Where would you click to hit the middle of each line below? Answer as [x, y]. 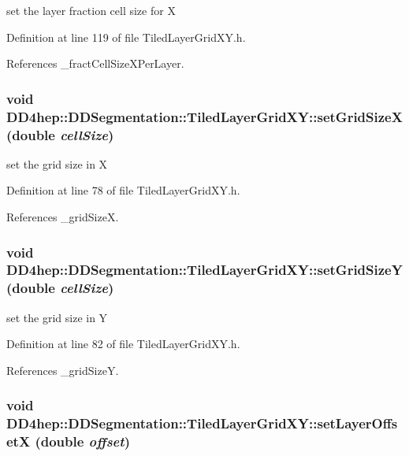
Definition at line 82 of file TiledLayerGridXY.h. [123, 344]
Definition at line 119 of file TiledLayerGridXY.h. [126, 37]
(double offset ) [82, 441]
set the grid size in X [57, 163]
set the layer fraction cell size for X [91, 10]
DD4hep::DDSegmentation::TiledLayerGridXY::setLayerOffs [202, 423]
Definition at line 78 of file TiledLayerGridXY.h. [123, 190]
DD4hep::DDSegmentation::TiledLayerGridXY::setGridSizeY [204, 270]
